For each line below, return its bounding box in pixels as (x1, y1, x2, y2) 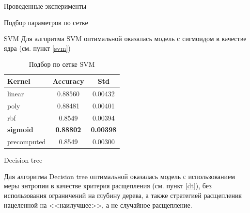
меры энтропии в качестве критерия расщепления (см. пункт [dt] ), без (4, 181, 212, 191)
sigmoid (7, 124, 33, 135)
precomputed (7, 137, 46, 147)
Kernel (7, 76, 31, 86)
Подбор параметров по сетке (4, 17, 88, 27)
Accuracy (52, 76, 84, 86)
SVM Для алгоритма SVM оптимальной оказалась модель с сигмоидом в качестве (4, 33, 247, 44)
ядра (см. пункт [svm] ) (4, 43, 71, 53)
